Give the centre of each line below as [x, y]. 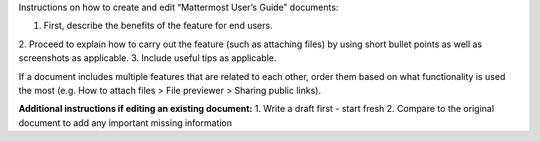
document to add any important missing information [125, 122]
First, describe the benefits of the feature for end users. [158, 26]
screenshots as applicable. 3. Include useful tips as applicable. [147, 58]
